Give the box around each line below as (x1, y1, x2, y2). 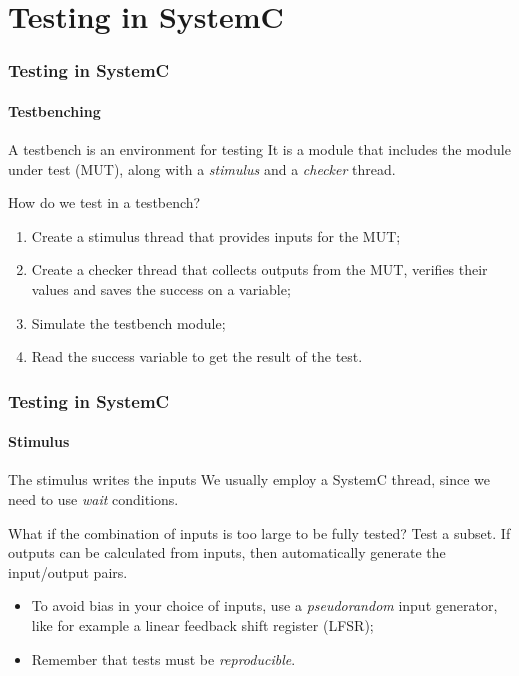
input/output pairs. (8, 561, 128, 582)
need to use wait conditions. (8, 489, 179, 509)
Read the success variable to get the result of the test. (31, 346, 363, 367)
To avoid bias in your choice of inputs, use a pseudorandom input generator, (31, 595, 498, 616)
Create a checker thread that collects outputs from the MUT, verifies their (31, 259, 488, 280)
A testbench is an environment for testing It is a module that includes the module (8, 139, 511, 160)
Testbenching (8, 100, 101, 121)
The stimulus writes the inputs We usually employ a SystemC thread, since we (8, 469, 491, 490)
